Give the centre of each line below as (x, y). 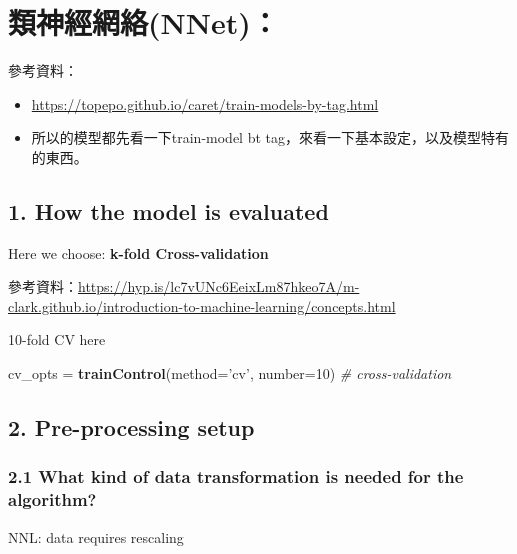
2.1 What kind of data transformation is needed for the (236, 476)
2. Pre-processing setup (131, 427)
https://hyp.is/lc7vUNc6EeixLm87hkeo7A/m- (219, 286)
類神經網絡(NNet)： (143, 22)
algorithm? (52, 499)
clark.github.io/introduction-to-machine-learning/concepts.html (202, 305)
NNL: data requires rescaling (96, 536)
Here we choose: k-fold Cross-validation (138, 252)
